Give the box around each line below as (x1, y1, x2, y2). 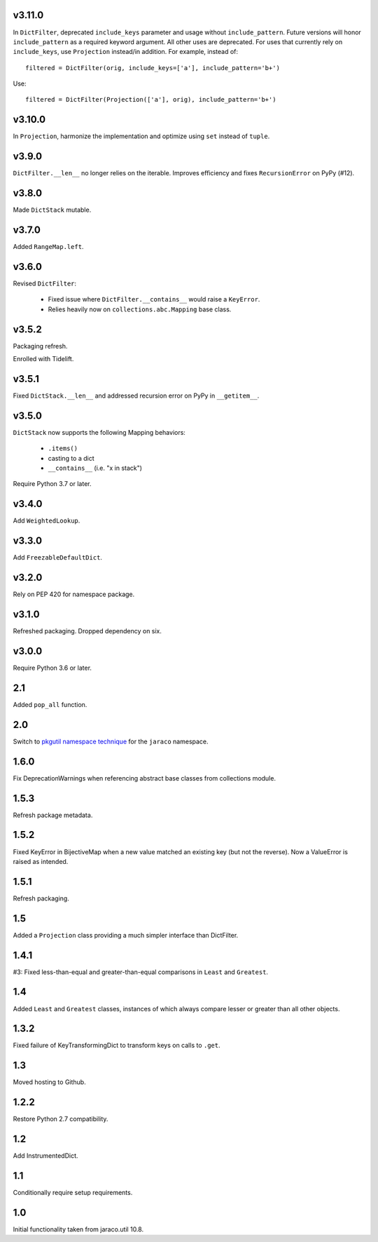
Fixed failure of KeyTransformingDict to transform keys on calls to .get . (13, 1041, 220, 1050)
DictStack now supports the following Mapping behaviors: (13, 428, 185, 436)
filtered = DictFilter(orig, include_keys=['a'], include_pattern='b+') (25, 64, 280, 72)
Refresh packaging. (13, 894, 69, 903)
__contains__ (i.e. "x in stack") (48, 464, 143, 473)
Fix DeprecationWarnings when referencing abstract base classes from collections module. (13, 774, 276, 782)
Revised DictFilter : (13, 279, 77, 288)
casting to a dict (48, 454, 94, 462)
